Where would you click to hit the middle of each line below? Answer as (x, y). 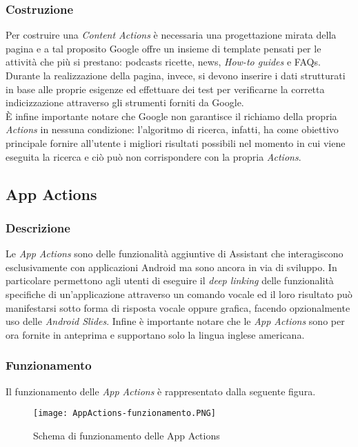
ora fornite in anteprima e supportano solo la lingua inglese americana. (155, 334)
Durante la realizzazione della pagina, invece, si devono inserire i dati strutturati (176, 75)
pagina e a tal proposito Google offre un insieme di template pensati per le (163, 48)
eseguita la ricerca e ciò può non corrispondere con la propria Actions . (153, 156)
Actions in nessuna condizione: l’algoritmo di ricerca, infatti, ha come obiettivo (172, 129)
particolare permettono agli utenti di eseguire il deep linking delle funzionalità (170, 280)
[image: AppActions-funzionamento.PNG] (125, 414)
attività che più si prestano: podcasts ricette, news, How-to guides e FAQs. (163, 62)
